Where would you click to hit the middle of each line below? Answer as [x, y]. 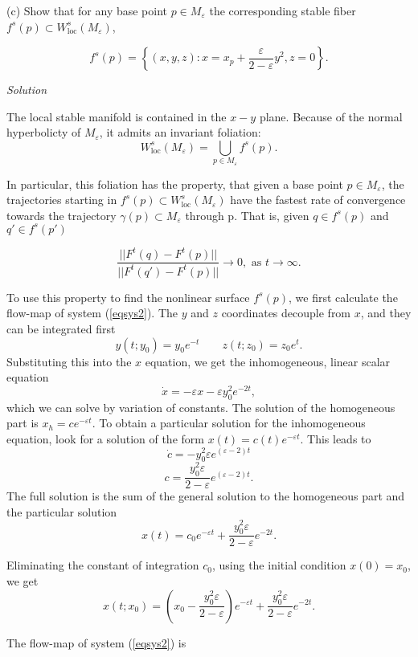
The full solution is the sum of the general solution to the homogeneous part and [206, 496]
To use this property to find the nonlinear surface [128, 297]
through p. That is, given [247, 215]
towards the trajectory [61, 215]
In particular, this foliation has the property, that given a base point [175, 184]
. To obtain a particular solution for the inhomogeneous [229, 423]
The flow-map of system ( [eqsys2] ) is [96, 642]
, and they [386, 313]
